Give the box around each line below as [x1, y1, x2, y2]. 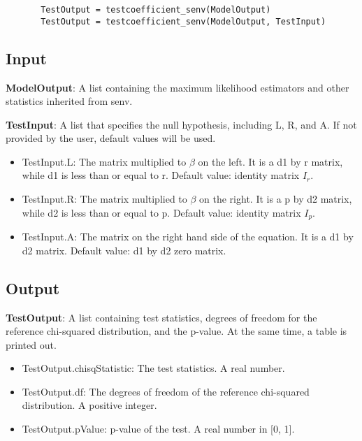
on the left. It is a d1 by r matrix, [198, 154, 343, 168]
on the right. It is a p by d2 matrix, [199, 191, 352, 206]
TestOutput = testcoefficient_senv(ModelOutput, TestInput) [41, 16, 326, 27]
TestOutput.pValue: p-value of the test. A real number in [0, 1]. [22, 421, 295, 436]
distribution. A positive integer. [22, 398, 157, 412]
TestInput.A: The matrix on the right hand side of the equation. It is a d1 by [22, 229, 354, 244]
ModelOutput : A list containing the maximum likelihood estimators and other [6, 80, 349, 94]
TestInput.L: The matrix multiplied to [22, 154, 187, 168]
